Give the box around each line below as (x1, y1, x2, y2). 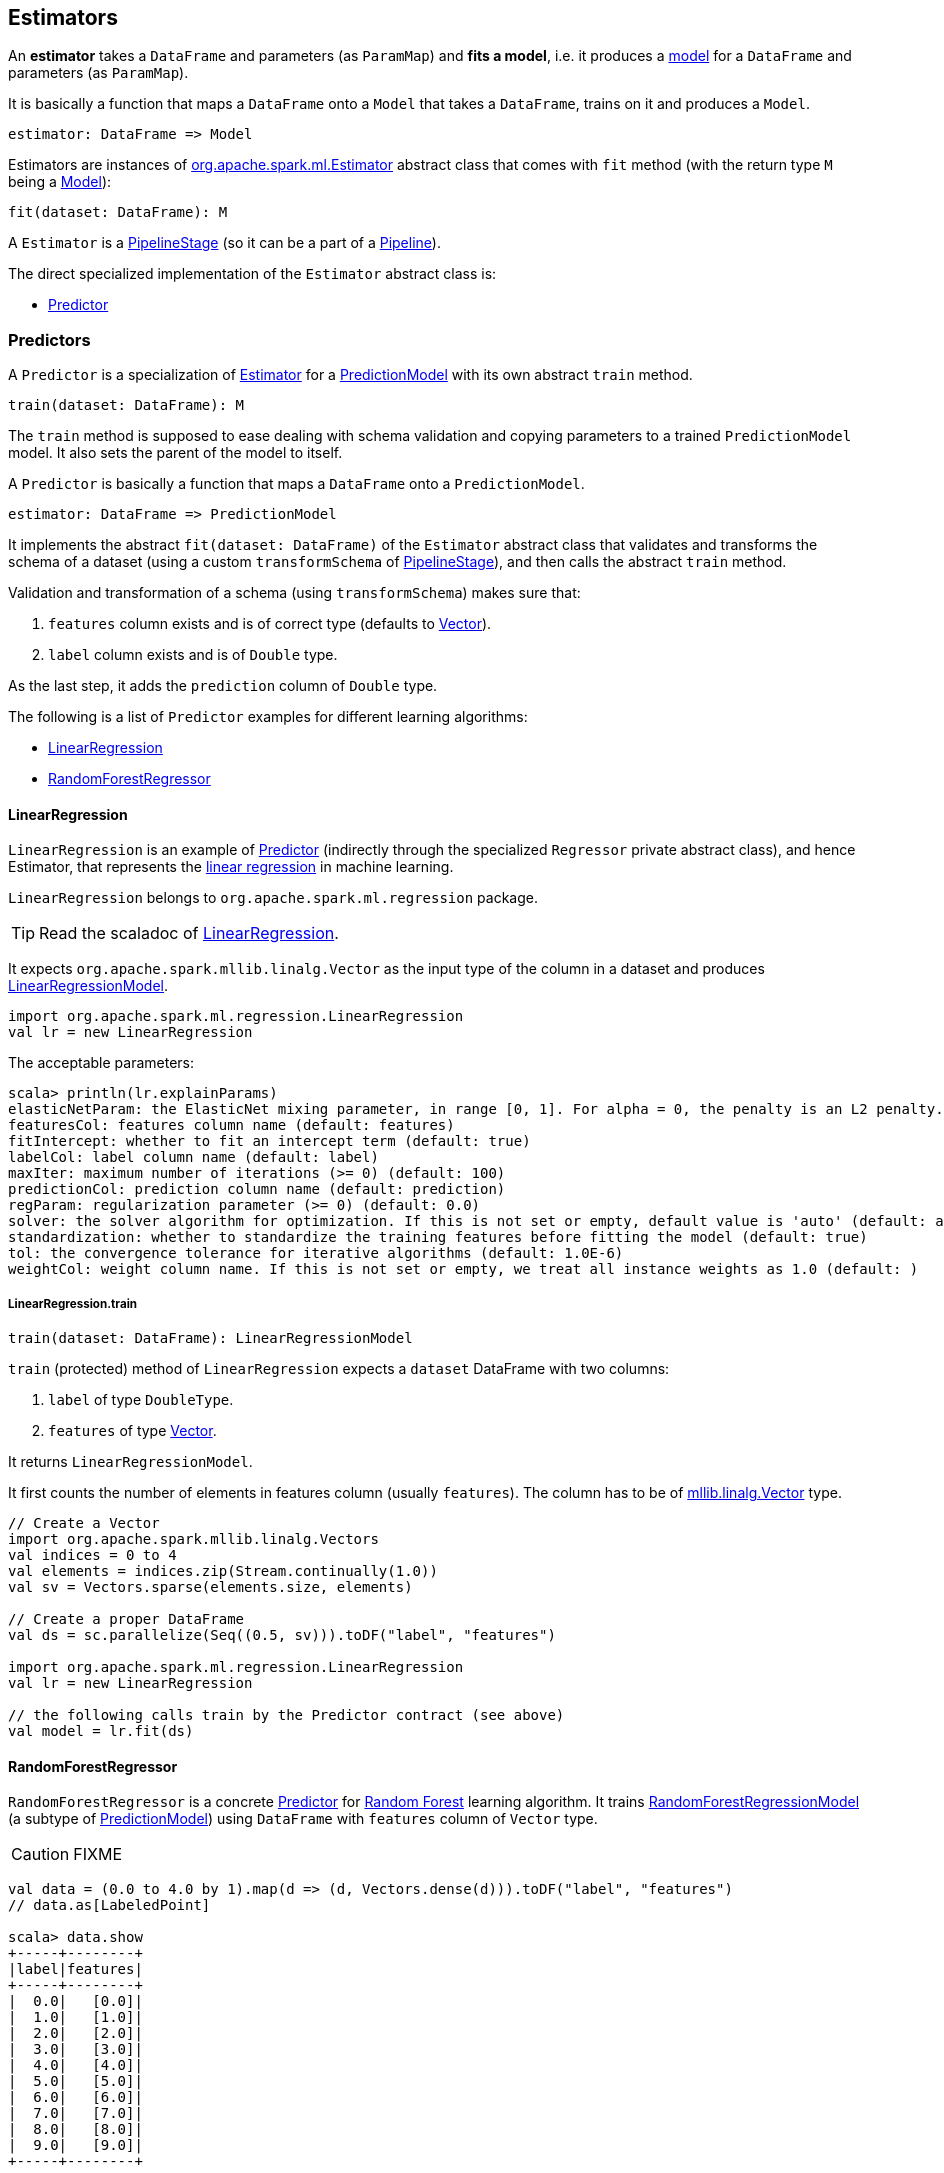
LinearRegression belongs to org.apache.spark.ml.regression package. (8, 889, 538, 907)
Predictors (8, 329, 91, 350)
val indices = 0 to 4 (8, 1547, 177, 1564)
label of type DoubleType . (48, 1391, 234, 1409)
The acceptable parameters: (8, 1054, 195, 1072)
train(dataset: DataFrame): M (8, 397, 245, 414)
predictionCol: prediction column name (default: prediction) (8, 1181, 506, 1198)
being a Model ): (8, 173, 112, 191)
